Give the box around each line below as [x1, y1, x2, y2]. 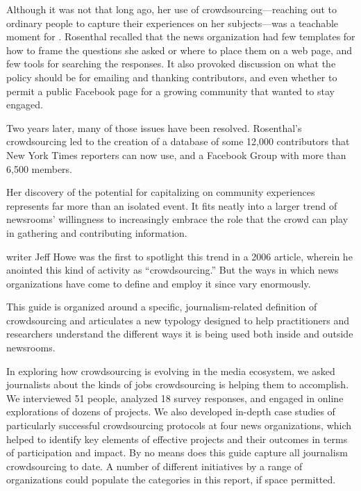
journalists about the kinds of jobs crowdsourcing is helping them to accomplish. [6, 377, 349, 392]
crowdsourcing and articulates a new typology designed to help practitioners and [6, 313, 350, 327]
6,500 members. [6, 161, 72, 176]
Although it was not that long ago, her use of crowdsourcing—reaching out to [6, 2, 337, 16]
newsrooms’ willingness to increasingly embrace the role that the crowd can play [6, 212, 349, 226]
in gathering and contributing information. [6, 225, 187, 240]
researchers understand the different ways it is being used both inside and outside [6, 326, 353, 341]
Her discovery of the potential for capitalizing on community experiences [6, 185, 315, 199]
